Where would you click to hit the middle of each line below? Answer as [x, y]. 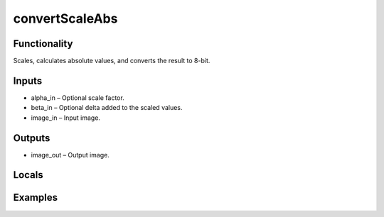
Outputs [32, 138]
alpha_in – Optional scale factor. [78, 98]
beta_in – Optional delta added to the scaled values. [107, 108]
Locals [28, 175]
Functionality [43, 44]
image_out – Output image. [70, 155]
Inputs [28, 80]
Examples [36, 197]
